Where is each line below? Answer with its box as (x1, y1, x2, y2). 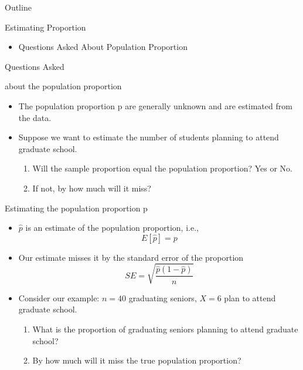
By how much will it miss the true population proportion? (32, 354, 241, 366)
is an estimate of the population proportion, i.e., (25, 221, 199, 234)
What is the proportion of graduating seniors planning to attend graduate (32, 323, 298, 335)
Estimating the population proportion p (5, 201, 148, 214)
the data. (18, 111, 52, 123)
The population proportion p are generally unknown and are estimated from (18, 99, 292, 112)
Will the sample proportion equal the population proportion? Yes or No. (32, 162, 292, 174)
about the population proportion (5, 80, 122, 92)
